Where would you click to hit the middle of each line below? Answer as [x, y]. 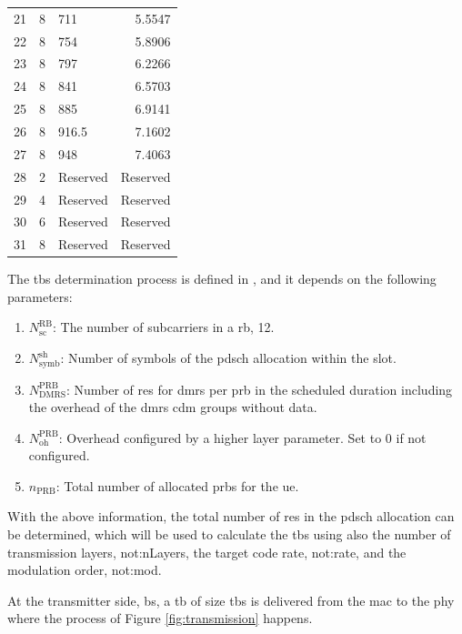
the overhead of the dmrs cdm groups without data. [173, 407]
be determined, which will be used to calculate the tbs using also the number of [229, 534]
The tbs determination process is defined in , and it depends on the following [222, 279]
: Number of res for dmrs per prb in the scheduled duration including [259, 389]
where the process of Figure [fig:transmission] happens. [160, 618]
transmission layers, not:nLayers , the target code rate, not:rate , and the [207, 552]
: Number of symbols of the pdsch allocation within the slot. [228, 358]
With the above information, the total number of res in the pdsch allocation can [231, 516]
